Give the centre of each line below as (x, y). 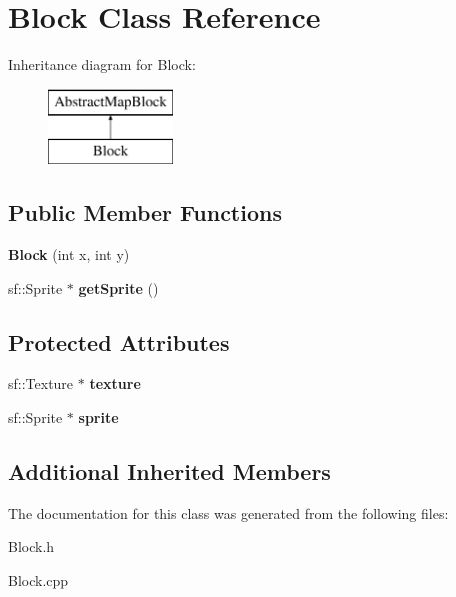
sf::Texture (41, 383)
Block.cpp (38, 580)
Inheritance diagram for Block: (102, 64)
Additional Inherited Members (169, 471)
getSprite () (118, 287)
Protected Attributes (119, 341)
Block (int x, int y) (69, 254)
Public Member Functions (145, 212)
